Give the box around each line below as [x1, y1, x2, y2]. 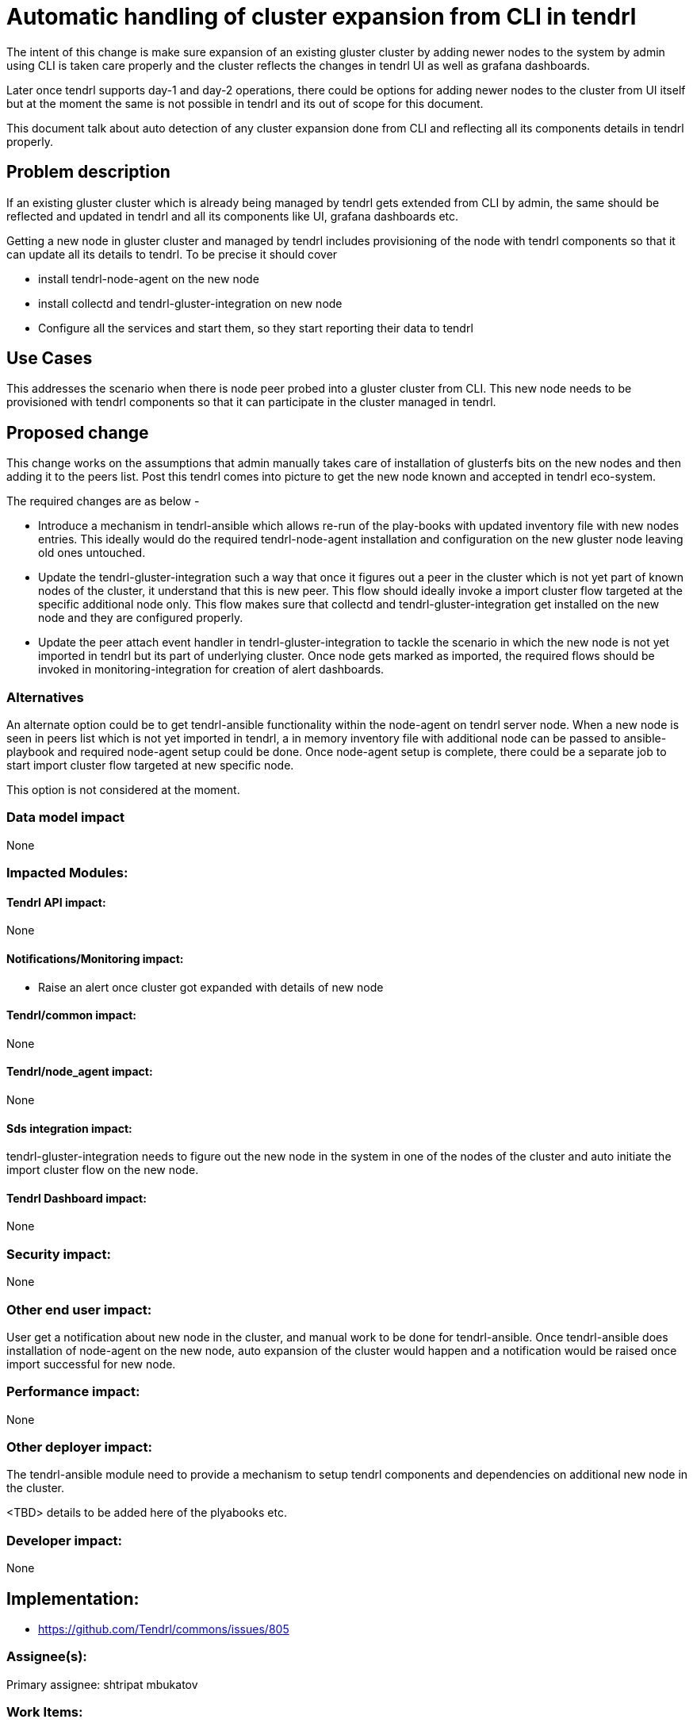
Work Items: [6, 1704, 83, 1721]
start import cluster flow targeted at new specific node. [6, 758, 294, 773]
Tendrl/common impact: [6, 1008, 136, 1023]
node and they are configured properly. [38, 611, 243, 625]
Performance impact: [6, 1383, 140, 1400]
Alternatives [6, 689, 84, 705]
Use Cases [6, 348, 93, 369]
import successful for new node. [6, 1357, 176, 1371]
